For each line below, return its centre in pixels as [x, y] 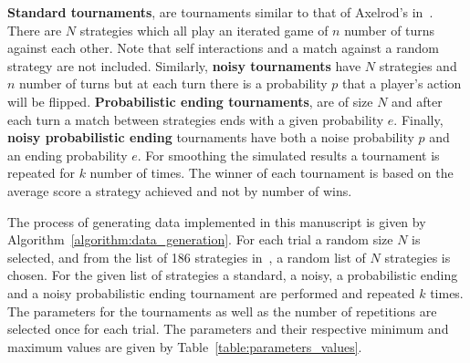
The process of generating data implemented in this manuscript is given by [217, 221]
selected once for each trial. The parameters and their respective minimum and [228, 329]
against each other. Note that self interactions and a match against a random [223, 48]
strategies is [418, 257]
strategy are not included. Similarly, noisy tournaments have [184, 65]
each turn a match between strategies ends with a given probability [196, 119]
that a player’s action [402, 83]
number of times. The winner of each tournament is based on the [272, 173]
